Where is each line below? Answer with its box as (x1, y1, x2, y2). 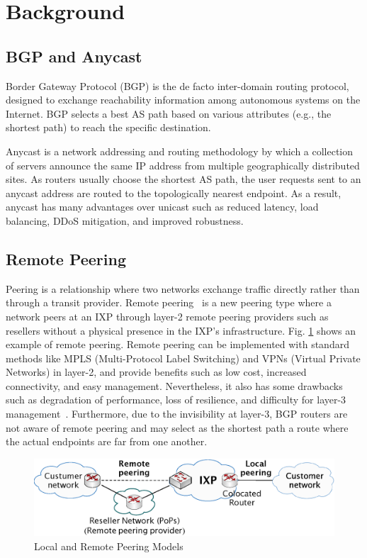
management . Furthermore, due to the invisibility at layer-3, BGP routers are (6, 406, 348, 421)
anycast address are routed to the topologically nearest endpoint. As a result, (6, 185, 341, 200)
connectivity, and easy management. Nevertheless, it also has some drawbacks (6, 378, 343, 393)
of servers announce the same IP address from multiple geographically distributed (6, 157, 360, 172)
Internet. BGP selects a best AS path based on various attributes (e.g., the (6, 106, 332, 121)
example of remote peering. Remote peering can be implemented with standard (6, 337, 349, 352)
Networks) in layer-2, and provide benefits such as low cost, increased (6, 364, 307, 379)
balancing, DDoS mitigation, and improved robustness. (6, 213, 244, 228)
